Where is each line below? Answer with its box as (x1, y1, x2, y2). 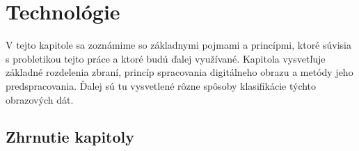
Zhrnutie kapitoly (6, 126, 135, 148)
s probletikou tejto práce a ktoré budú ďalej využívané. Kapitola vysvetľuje (6, 51, 326, 65)
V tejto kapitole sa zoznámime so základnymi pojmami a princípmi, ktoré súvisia (6, 38, 351, 52)
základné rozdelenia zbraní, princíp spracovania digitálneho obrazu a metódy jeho (6, 65, 353, 79)
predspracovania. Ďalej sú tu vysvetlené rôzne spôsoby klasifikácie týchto (6, 78, 317, 93)
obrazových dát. (6, 92, 74, 106)
